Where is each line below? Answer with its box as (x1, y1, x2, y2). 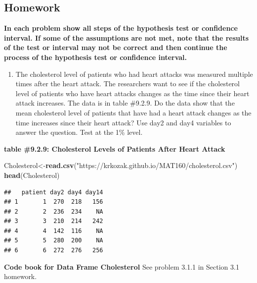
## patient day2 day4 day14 (4, 188, 103, 196)
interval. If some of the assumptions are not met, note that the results (4, 32, 249, 43)
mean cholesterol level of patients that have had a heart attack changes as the (15, 107, 252, 117)
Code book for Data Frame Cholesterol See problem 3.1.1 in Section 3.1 (4, 261, 239, 272)
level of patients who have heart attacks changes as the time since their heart (15, 88, 250, 98)
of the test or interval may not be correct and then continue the (4, 42, 227, 53)
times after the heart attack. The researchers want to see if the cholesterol (15, 78, 240, 89)
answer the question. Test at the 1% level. (15, 127, 143, 137)
